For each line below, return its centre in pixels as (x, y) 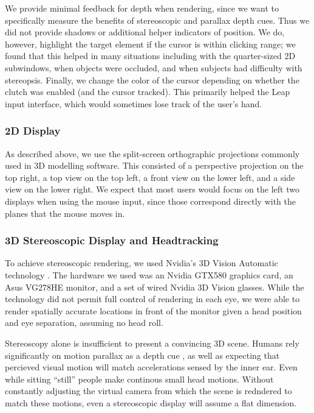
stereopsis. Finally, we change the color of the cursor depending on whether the (152, 79)
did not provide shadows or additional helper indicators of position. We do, (145, 32)
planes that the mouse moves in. (65, 213)
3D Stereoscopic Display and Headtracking (112, 240)
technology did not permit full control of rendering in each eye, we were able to (152, 299)
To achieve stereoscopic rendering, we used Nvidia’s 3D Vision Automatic (142, 263)
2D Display (33, 131)
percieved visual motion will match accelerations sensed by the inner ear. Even (151, 367)
